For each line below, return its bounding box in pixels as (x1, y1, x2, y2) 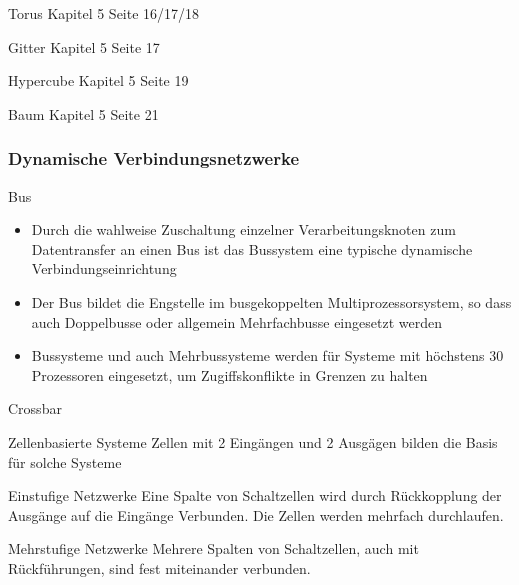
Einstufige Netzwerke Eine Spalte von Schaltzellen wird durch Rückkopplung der (8, 485, 502, 506)
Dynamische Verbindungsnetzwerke (8, 146, 300, 171)
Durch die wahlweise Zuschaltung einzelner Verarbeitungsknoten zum (31, 219, 456, 240)
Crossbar (8, 398, 62, 419)
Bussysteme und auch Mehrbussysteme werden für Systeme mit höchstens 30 (31, 345, 504, 366)
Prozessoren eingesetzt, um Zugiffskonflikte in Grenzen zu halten (31, 364, 428, 385)
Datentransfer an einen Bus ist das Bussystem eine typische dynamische (31, 238, 473, 259)
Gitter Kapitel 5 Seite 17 (8, 36, 160, 57)
